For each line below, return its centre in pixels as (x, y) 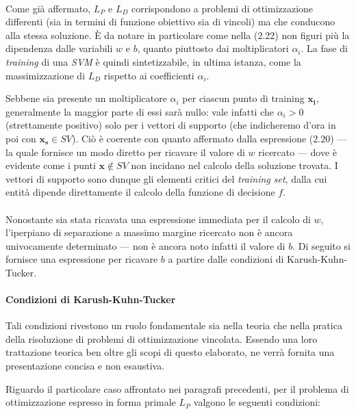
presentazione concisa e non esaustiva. (85, 366)
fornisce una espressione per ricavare (82, 259)
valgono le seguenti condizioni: (257, 402)
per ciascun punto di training (243, 98)
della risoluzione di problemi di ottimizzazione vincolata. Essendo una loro (162, 338)
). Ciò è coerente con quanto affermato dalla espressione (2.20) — (209, 138)
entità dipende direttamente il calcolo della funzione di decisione (140, 192)
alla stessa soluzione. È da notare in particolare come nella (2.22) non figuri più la (178, 35)
